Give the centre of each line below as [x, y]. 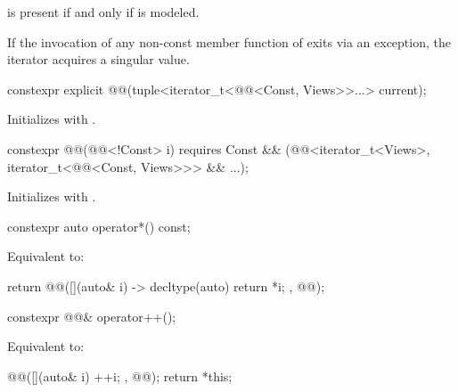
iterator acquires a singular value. [98, 59]
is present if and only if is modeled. [103, 12]
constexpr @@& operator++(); [92, 316]
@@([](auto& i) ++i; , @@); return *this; [120, 376]
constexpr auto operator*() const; [99, 226]
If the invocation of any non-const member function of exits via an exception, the [229, 41]
